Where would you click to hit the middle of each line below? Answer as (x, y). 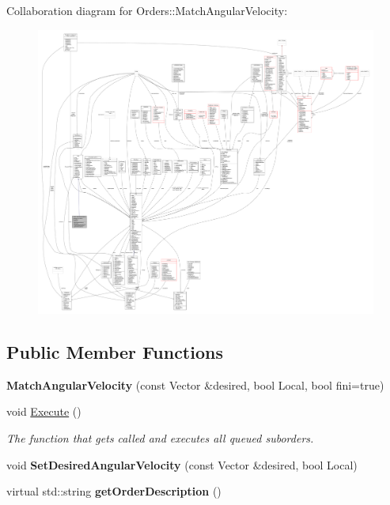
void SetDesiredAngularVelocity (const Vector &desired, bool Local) (182, 464)
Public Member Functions (115, 351)
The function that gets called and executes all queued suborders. (160, 437)
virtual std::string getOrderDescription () (114, 491)
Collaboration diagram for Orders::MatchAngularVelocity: (147, 10)
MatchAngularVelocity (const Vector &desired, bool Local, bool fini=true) (195, 384)
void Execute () (44, 411)
